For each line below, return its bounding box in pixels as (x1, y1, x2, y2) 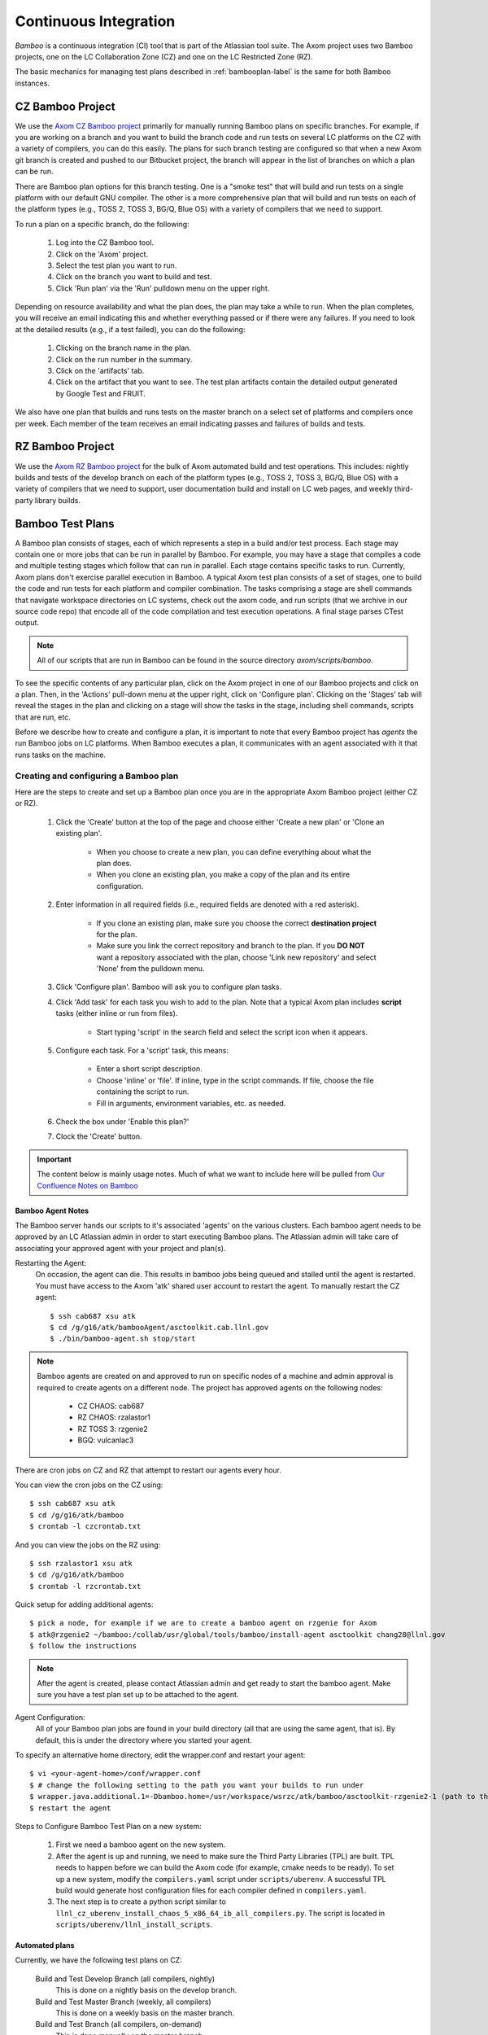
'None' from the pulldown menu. (96, 964, 205, 974)
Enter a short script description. (96, 1064, 203, 1074)
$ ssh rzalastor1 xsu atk (29, 1559, 133, 1568)
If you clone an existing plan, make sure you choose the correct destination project (96, 918, 377, 928)
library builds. (34, 495, 81, 505)
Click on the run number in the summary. (55, 354, 193, 364)
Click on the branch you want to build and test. (55, 272, 212, 282)
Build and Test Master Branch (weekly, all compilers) (35, 1997, 211, 2007)
